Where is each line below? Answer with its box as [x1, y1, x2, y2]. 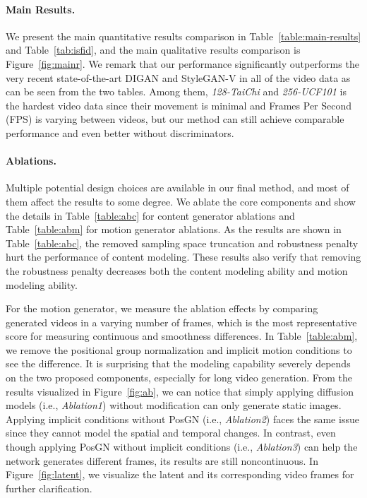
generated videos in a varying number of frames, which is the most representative [6, 314, 357, 329]
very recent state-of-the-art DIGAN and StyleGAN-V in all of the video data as [6, 70, 351, 85]
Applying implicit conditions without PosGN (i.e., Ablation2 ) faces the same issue [6, 411, 359, 426]
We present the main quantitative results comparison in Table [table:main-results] [6, 28, 361, 43]
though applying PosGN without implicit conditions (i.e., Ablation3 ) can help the [6, 439, 358, 454]
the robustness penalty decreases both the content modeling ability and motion [6, 263, 348, 278]
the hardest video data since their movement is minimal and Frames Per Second [6, 97, 352, 112]
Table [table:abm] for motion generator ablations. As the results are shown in [6, 222, 342, 237]
